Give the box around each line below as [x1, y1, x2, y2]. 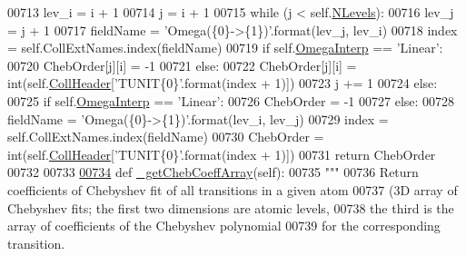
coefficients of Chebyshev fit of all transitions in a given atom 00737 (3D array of [7, 180, 458, 199]
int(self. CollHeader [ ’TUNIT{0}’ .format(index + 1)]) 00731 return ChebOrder [7, 144, 436, 163]
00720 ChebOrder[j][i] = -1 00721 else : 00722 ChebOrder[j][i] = [7, 55, 357, 74]
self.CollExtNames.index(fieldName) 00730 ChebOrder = [7, 127, 324, 146]
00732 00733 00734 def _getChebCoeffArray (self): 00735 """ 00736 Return [7, 162, 419, 182]
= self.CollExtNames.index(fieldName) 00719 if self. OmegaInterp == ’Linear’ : [7, 38, 443, 57]
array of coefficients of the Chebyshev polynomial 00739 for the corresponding [7, 216, 441, 235]
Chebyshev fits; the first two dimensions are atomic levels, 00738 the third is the [7, 198, 454, 217]
